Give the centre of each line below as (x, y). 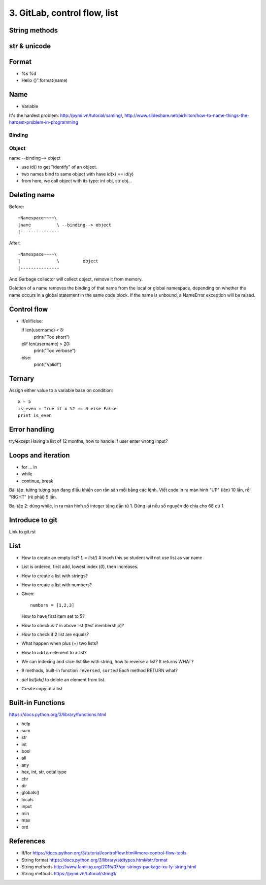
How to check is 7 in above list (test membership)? (73, 625)
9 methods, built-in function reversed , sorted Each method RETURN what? (100, 671)
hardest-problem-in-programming (44, 122)
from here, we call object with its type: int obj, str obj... (77, 181)
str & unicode (30, 46)
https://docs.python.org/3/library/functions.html (58, 714)
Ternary (22, 378)
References (27, 841)
